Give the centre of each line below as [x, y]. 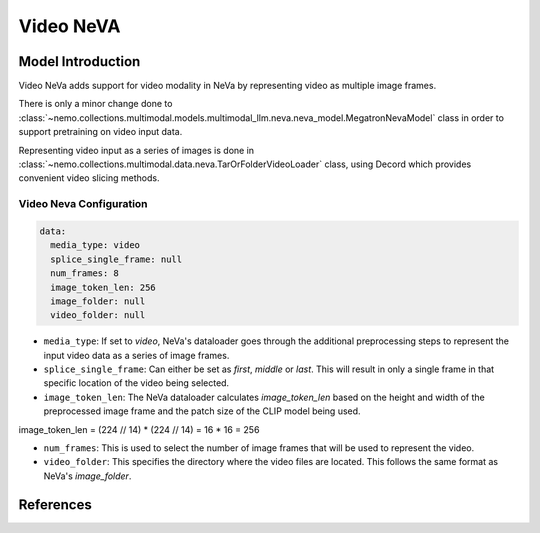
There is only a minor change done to [95, 104]
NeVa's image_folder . [87, 476]
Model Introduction [79, 61]
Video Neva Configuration [83, 204]
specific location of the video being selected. [136, 383]
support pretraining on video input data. [100, 132]
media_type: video [95, 245]
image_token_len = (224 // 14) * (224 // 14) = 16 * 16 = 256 [139, 429]
